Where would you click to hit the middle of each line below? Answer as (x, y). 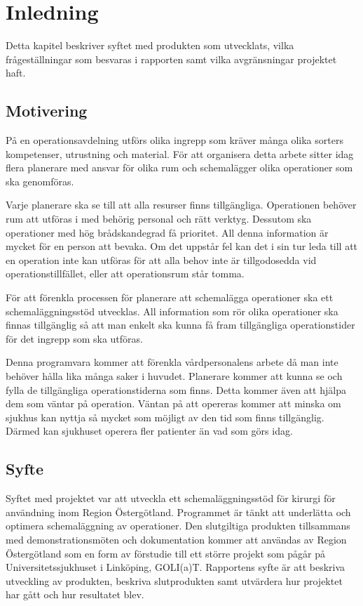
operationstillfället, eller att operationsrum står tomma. (125, 274)
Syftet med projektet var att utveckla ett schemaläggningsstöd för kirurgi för (171, 498)
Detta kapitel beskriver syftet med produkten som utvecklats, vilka (150, 45)
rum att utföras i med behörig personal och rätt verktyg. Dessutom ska (159, 219)
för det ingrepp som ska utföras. (74, 338)
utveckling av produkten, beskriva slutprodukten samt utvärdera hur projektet (174, 580)
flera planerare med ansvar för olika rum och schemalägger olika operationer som (179, 167)
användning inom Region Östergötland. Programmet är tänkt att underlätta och (178, 512)
